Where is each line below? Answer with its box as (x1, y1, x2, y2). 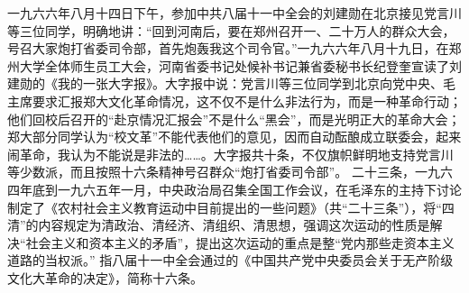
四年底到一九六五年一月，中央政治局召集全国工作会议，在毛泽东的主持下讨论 (7, 179, 462, 198)
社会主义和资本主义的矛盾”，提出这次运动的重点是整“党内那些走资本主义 (25, 233, 455, 252)
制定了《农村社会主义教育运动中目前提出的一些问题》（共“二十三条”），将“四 (7, 197, 455, 216)
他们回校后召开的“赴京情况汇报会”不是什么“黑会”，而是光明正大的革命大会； (7, 109, 461, 128)
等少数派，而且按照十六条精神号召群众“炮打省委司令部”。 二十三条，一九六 (7, 162, 453, 181)
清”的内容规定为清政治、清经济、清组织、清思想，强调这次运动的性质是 (7, 215, 430, 234)
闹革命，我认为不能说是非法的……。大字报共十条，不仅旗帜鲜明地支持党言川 (7, 144, 454, 163)
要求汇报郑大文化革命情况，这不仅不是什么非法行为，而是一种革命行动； (32, 91, 462, 110)
